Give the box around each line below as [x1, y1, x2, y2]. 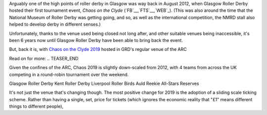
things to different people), [9, 104, 64, 110]
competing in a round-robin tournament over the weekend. [9, 72, 129, 77]
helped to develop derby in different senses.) [9, 21, 101, 27]
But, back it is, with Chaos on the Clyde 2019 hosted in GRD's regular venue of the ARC [9, 46, 187, 52]
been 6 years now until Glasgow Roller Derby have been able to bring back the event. [9, 37, 183, 43]
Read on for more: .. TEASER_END [9, 55, 79, 61]
